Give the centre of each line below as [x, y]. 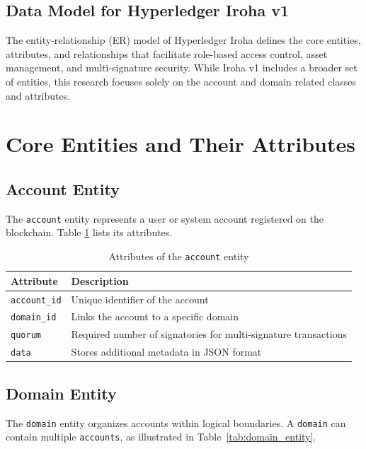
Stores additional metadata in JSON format [166, 352]
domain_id [34, 318]
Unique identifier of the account [140, 299]
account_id [36, 300]
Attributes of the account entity [179, 256]
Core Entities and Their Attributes [181, 144]
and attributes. [38, 95]
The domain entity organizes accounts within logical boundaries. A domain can [176, 422]
